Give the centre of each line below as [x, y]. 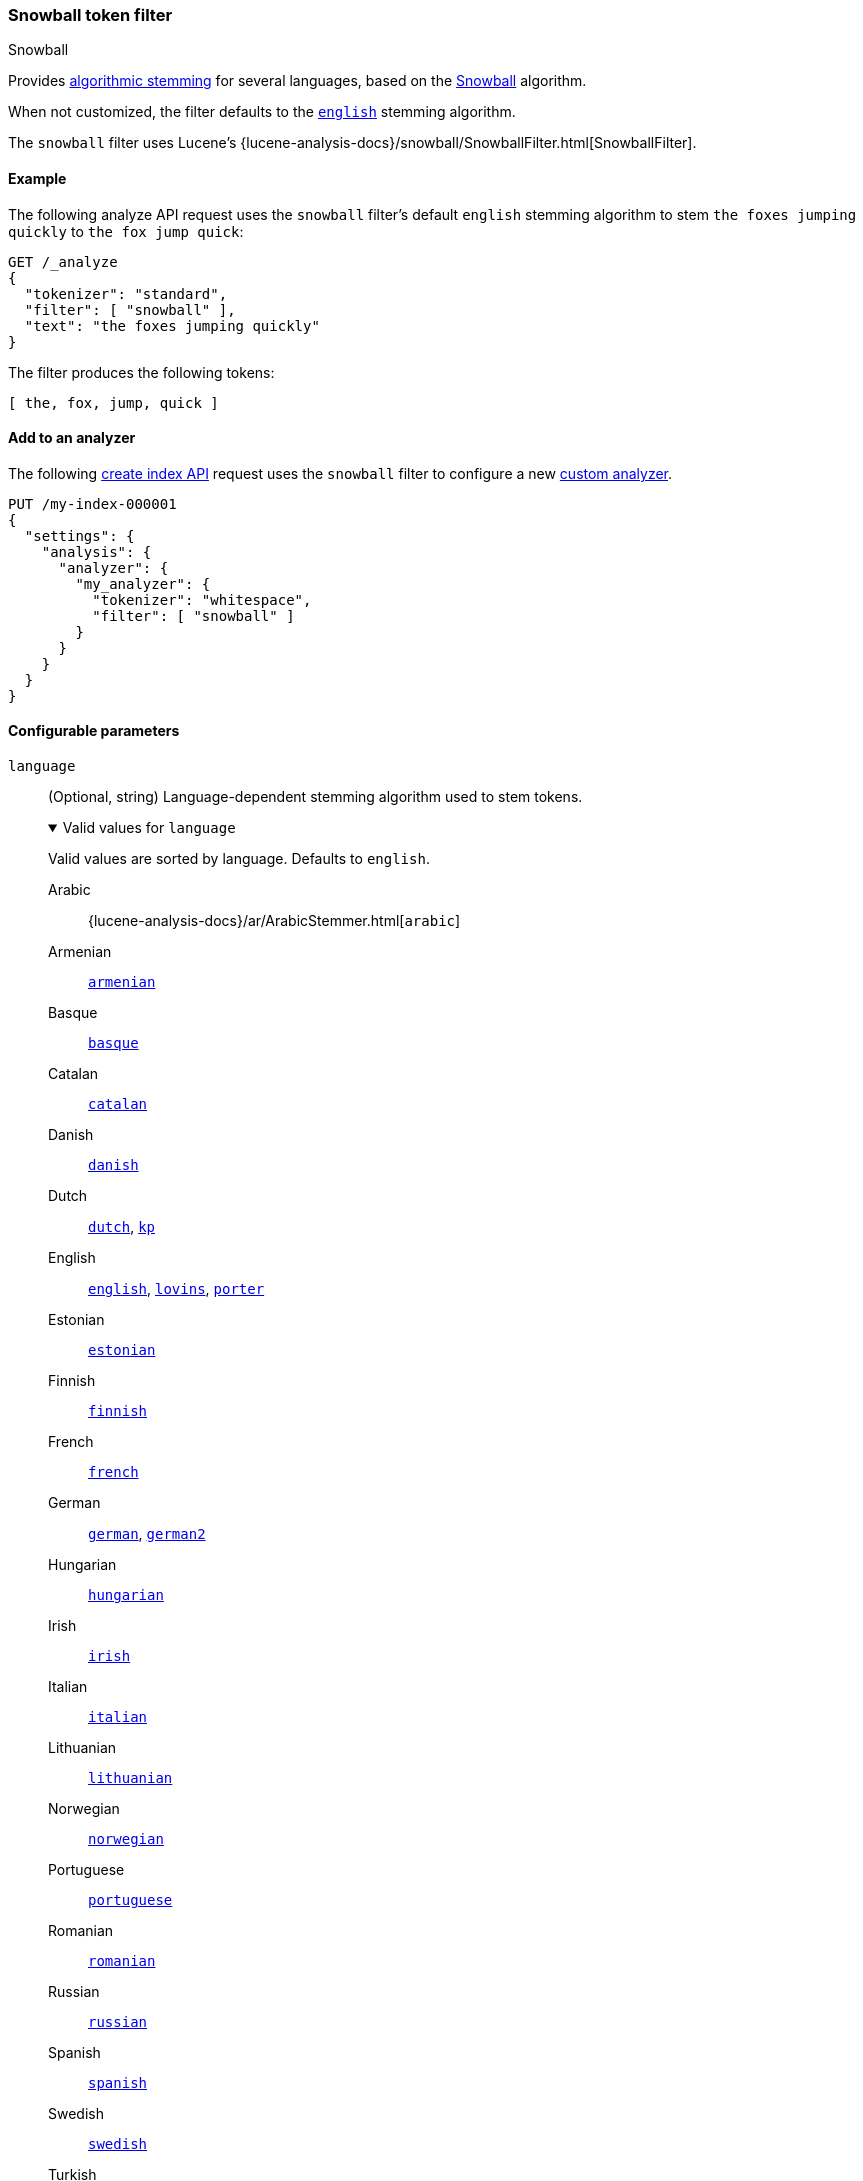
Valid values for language [149, 828]
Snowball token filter [90, 15]
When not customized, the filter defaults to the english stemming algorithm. [262, 112]
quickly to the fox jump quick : [126, 231]
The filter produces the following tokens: [141, 372]
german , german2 [147, 1534]
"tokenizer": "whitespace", [202, 599]
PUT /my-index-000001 [92, 503]
